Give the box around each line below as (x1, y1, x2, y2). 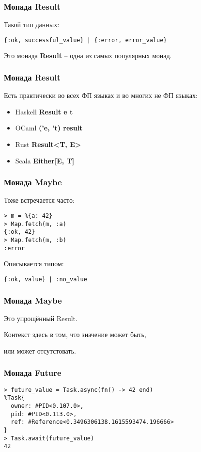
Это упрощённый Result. (4, 313, 77, 323)
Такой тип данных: (4, 19, 60, 30)
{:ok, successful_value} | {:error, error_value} (4, 36, 167, 44)
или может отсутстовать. (4, 346, 76, 355)
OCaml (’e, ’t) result (15, 123, 83, 133)
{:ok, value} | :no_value (4, 275, 87, 283)
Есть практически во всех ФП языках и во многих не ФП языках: (4, 90, 198, 100)
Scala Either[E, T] (15, 155, 75, 165)
